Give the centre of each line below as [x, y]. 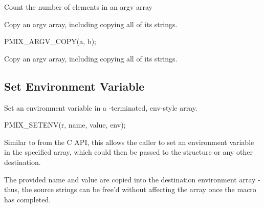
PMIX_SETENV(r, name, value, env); [65, 125]
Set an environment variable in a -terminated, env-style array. [101, 107]
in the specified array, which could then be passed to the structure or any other [128, 152]
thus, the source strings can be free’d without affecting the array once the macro [130, 189]
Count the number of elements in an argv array [78, 7]
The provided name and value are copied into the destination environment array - [132, 179]
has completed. [28, 199]
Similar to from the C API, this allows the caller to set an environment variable [129, 142]
